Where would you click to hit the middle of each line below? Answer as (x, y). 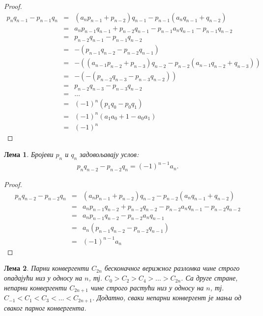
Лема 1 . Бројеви (29, 154)
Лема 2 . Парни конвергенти (47, 268)
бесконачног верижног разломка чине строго (172, 268)
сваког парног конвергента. (45, 307)
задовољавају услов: (109, 154)
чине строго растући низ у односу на (147, 287)
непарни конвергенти (36, 287)
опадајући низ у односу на (43, 278)
